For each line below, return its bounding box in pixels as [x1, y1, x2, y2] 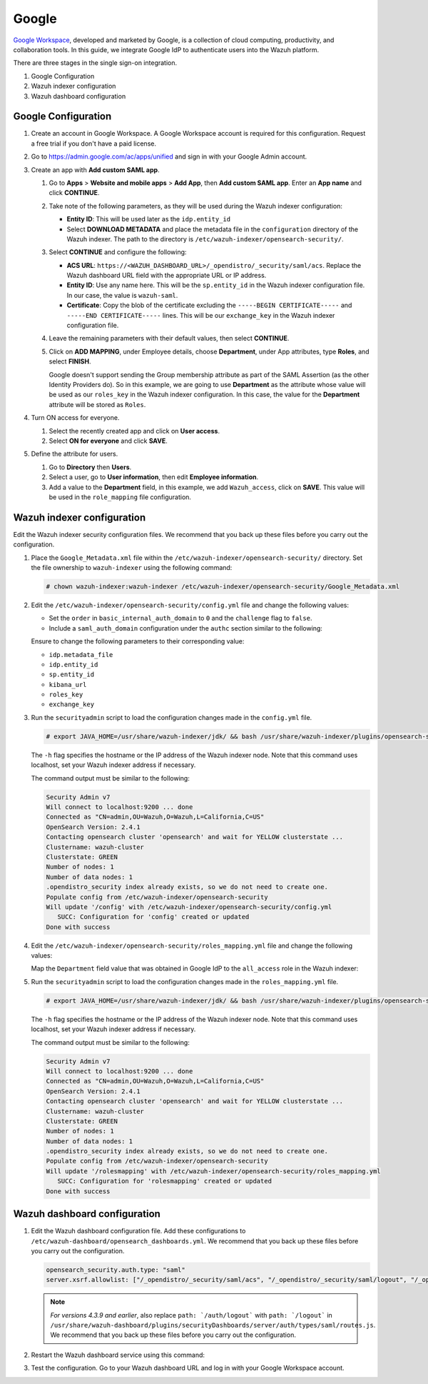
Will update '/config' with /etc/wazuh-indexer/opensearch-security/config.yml [46, 903, 332, 911]
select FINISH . [49, 357, 92, 366]
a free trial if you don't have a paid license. [31, 139, 157, 148]
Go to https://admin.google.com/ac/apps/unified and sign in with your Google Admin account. [31, 152, 307, 161]
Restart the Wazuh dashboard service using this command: [31, 1350, 205, 1359]
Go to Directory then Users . [49, 463, 132, 471]
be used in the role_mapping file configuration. [49, 493, 192, 501]
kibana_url [49, 681, 87, 688]
